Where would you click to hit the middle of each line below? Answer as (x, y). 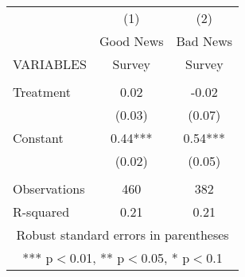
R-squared (41, 212)
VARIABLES (50, 64)
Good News (131, 41)
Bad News (204, 41)
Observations (49, 189)
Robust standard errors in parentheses (122, 235)
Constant (38, 138)
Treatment (42, 92)
